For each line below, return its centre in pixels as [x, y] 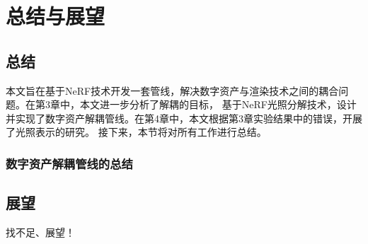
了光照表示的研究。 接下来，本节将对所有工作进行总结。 [136, 132]
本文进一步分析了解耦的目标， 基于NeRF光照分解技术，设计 [218, 104]
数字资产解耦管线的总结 [69, 163]
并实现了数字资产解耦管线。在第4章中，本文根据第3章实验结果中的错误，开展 [184, 118]
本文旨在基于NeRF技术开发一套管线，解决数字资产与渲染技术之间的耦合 [172, 90]
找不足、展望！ [40, 232]
